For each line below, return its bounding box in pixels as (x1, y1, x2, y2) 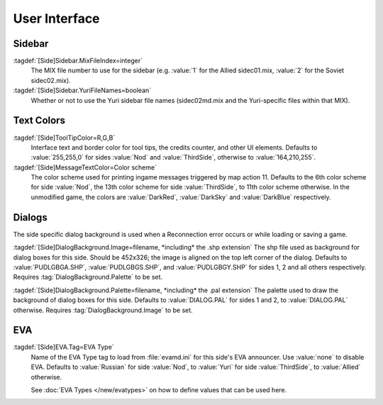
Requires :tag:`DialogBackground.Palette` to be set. (13, 273, 163, 282)
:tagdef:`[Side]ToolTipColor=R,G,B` (13, 133, 116, 142)
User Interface (13, 11, 100, 26)
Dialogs (13, 211, 48, 223)
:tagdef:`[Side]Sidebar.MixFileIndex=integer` (13, 57, 143, 65)
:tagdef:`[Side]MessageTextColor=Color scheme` (13, 163, 157, 172)
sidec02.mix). (30, 76, 71, 84)
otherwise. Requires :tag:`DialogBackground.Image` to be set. (13, 306, 193, 314)
